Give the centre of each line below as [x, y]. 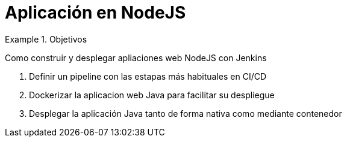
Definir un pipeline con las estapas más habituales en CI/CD [148, 76]
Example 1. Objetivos [46, 39]
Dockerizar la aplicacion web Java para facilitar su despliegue [152, 95]
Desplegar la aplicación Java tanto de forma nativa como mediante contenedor [186, 113]
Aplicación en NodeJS [95, 13]
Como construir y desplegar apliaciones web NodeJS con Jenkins [136, 58]
